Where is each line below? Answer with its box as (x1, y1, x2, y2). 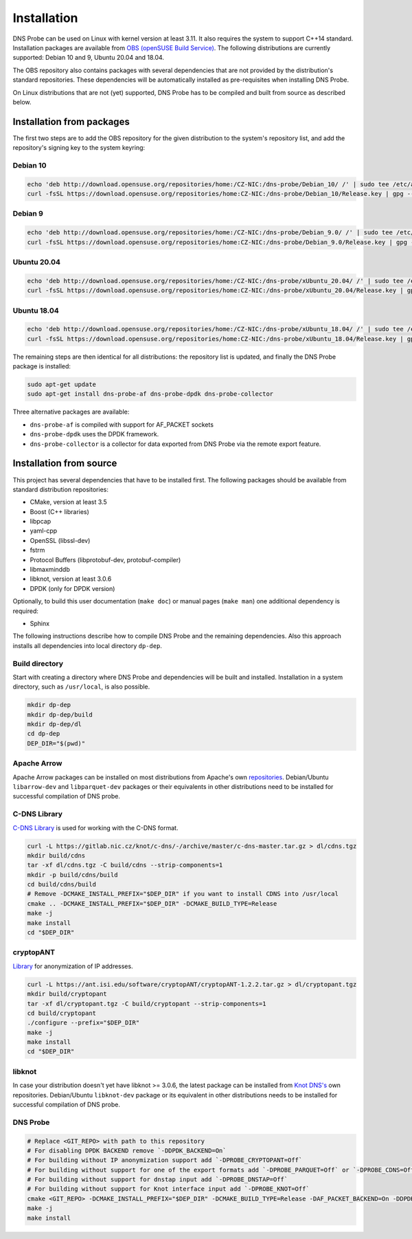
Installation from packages (12, 115, 130, 127)
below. (12, 98, 32, 106)
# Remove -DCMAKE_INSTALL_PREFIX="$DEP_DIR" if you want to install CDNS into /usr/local (27, 890, 339, 898)
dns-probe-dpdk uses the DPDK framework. (30, 430, 159, 438)
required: (12, 607, 39, 615)
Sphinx (30, 619, 50, 627)
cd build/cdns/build (27, 880, 96, 889)
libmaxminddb (30, 566, 70, 574)
